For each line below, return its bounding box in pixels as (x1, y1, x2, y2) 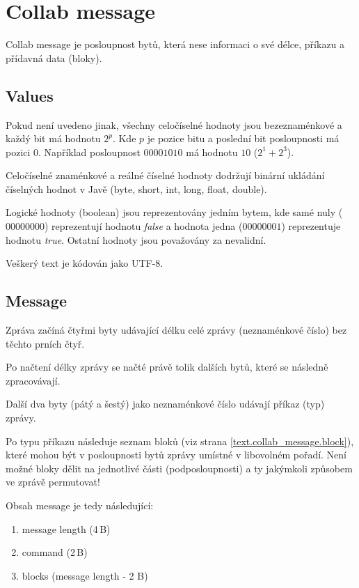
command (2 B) (22, 545, 88, 559)
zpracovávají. (6, 373, 61, 387)
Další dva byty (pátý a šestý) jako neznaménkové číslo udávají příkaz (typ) (6, 396, 325, 411)
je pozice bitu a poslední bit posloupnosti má (147, 131, 340, 146)
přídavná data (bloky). (6, 50, 102, 65)
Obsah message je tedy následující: (6, 498, 154, 512)
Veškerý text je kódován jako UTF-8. (6, 256, 163, 270)
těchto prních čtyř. (6, 336, 85, 350)
